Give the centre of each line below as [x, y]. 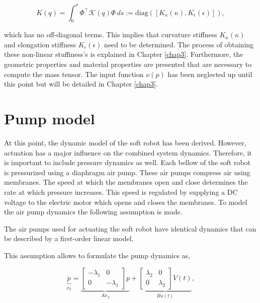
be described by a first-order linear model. [69, 238]
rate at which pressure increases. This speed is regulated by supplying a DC [121, 192]
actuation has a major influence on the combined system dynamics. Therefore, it [128, 152]
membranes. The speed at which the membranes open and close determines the [126, 182]
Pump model [50, 119]
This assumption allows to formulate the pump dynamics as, [97, 255]
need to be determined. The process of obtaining [179, 44]
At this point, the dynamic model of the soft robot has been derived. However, [125, 142]
